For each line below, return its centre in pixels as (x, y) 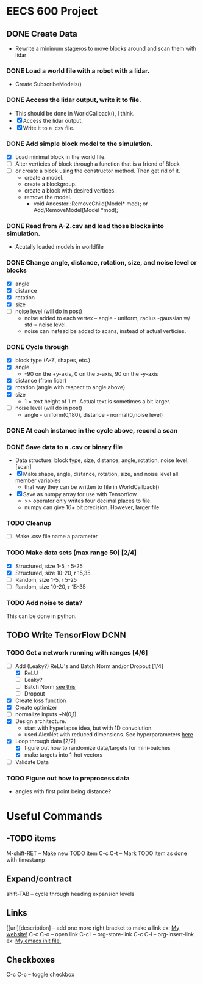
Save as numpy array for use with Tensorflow (80, 494)
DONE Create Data (42, 34)
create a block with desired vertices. (70, 191)
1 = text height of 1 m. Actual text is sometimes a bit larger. (97, 401)
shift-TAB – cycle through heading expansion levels (70, 894)
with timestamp (26, 859)
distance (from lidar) (41, 381)
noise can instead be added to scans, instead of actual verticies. (105, 331)
